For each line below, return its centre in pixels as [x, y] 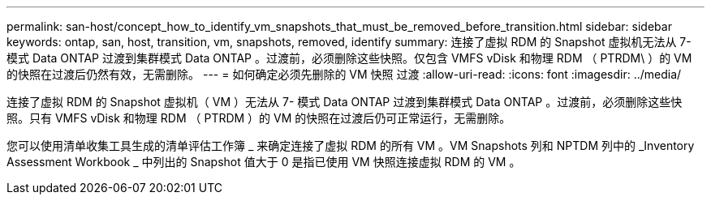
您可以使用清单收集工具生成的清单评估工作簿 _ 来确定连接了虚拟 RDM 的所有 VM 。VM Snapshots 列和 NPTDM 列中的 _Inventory [351, 145]
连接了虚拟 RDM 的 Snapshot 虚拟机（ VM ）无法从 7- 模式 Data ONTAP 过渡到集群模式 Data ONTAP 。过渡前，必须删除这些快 [345, 102]
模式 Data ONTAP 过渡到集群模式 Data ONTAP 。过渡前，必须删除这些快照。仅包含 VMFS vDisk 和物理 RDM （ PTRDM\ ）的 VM [349, 58]
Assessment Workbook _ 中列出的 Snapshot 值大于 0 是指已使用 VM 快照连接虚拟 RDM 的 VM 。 [264, 162]
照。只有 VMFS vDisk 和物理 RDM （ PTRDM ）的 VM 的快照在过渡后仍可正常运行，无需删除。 [259, 118]
